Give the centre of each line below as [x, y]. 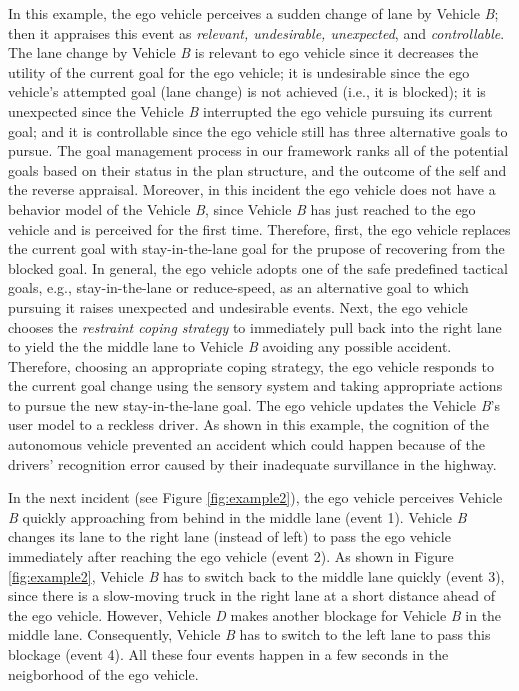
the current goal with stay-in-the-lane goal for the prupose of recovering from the [256, 248]
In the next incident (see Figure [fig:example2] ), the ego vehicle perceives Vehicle [255, 497]
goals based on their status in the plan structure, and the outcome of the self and [257, 169]
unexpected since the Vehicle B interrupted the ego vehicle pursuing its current [250, 110]
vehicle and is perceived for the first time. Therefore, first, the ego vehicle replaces [259, 228]
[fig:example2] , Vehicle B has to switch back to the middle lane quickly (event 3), [256, 575]
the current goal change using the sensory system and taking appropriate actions [255, 385]
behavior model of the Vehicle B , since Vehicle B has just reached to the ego [242, 208]
